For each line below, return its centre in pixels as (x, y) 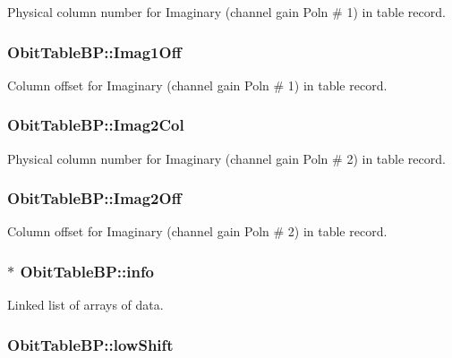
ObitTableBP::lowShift (90, 344)
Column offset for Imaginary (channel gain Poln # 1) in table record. (197, 85)
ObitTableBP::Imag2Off (94, 198)
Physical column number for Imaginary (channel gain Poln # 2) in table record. (226, 158)
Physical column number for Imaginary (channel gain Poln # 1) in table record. (226, 12)
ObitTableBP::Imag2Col (96, 125)
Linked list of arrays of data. (85, 305)
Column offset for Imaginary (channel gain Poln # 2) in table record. (197, 231)
